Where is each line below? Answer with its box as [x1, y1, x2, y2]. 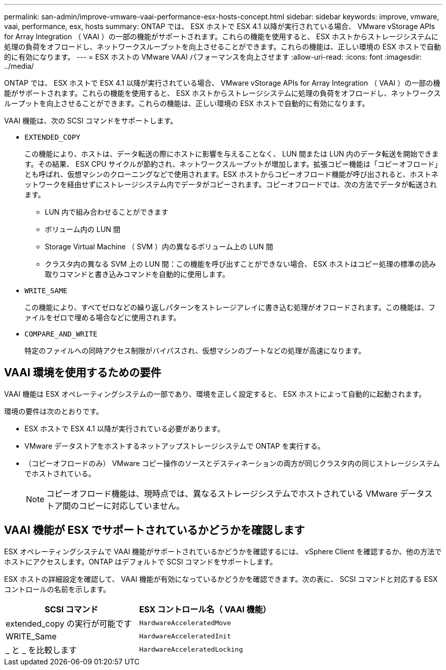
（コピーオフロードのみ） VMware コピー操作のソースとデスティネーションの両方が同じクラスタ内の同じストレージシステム [24, 458, 440, 468]
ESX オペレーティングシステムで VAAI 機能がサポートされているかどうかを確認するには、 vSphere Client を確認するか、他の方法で [4, 547, 442, 556]
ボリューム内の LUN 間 [45, 225, 121, 234]
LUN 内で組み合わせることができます [45, 208, 169, 216]
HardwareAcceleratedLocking [139, 646, 243, 654]
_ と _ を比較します [6, 645, 77, 655]
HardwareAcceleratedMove [139, 619, 231, 627]
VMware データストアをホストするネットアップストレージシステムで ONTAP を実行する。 [24, 441, 325, 450]
